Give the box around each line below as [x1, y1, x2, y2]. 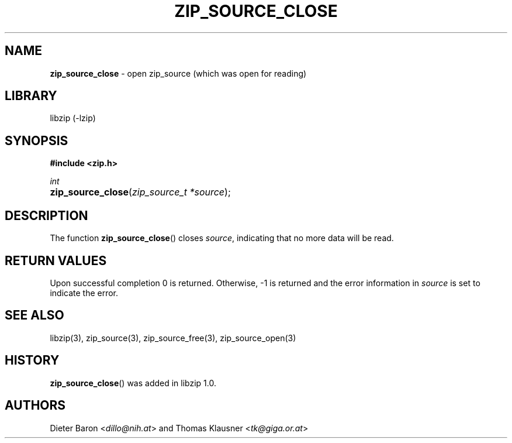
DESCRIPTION [5, 208, 88, 223]
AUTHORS [5, 398, 66, 413]
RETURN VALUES [5, 253, 107, 268]
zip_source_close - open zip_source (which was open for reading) [50, 68, 307, 78]
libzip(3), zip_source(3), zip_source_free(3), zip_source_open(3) [50, 332, 296, 343]
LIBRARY [5, 88, 57, 104]
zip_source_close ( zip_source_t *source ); [50, 186, 231, 198]
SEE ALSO [5, 308, 64, 323]
